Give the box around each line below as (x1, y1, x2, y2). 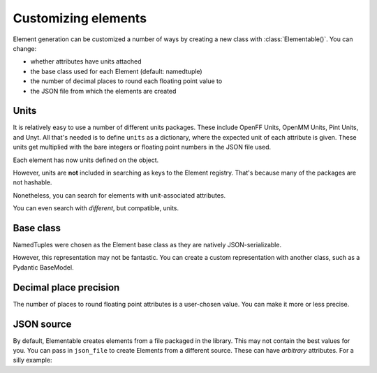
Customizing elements (13, 10, 147, 26)
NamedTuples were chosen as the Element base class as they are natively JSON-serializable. (13, 241, 282, 249)
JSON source (13, 318, 72, 330)
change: (13, 44, 37, 52)
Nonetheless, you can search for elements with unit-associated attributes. (13, 191, 226, 199)
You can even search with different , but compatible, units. (13, 204, 179, 212)
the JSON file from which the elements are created (30, 87, 177, 95)
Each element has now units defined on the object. (13, 156, 159, 164)
